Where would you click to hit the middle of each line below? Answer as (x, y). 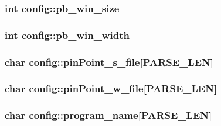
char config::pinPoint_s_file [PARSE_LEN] (109, 62)
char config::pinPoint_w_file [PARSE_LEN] (111, 88)
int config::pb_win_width (67, 35)
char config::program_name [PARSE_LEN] (108, 115)
